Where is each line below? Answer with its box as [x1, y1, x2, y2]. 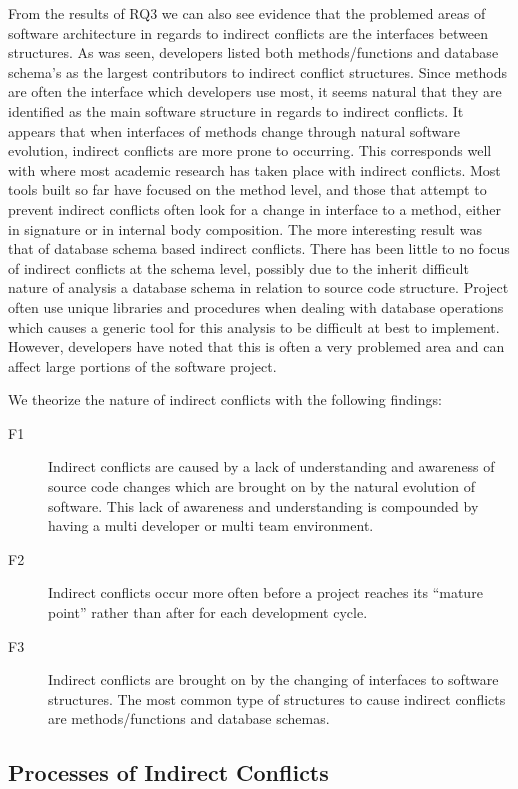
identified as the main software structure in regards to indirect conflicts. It [8, 100, 464, 121]
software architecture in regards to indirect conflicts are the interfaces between [8, 22, 489, 43]
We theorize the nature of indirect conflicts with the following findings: [8, 389, 442, 410]
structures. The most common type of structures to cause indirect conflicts [48, 688, 506, 709]
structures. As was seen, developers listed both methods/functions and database [8, 42, 499, 63]
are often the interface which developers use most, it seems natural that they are [8, 81, 502, 102]
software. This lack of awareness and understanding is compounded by [48, 495, 479, 516]
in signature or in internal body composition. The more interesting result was [8, 218, 482, 239]
